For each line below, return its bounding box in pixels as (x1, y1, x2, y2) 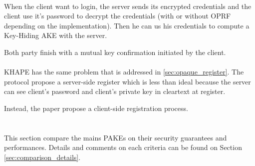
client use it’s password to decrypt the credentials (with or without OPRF (4, 10, 231, 21)
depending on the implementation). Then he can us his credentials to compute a (4, 20, 250, 30)
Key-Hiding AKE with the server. (4, 30, 107, 40)
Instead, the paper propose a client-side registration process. (4, 102, 188, 113)
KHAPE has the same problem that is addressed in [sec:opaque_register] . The (4, 66, 244, 77)
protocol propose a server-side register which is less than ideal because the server (4, 76, 251, 86)
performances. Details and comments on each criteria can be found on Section (4, 142, 242, 152)
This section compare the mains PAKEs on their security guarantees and (4, 132, 227, 142)
